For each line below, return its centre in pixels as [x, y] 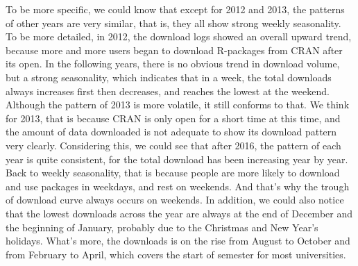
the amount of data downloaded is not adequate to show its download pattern [171, 132]
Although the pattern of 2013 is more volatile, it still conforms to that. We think [178, 105]
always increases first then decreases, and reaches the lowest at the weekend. [168, 91]
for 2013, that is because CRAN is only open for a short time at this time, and [173, 118]
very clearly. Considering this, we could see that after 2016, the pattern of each [173, 145]
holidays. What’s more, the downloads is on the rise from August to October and [178, 241]
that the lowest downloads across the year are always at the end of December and [179, 213]
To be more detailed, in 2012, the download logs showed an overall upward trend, [179, 36]
